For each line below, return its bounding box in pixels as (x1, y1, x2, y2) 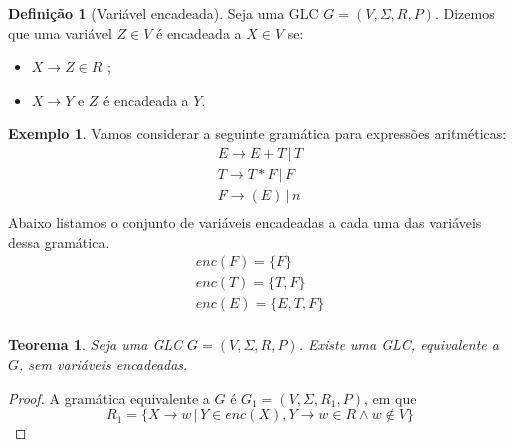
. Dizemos (434, 3, 495, 23)
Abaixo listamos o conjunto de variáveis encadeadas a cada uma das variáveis (8, 212, 482, 233)
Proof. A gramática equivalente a (8, 387, 210, 408)
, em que (363, 387, 417, 408)
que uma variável (8, 22, 112, 43)
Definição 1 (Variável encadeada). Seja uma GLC (8, 3, 319, 23)
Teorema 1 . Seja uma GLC (8, 334, 183, 355)
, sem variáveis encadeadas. (19, 354, 188, 374)
